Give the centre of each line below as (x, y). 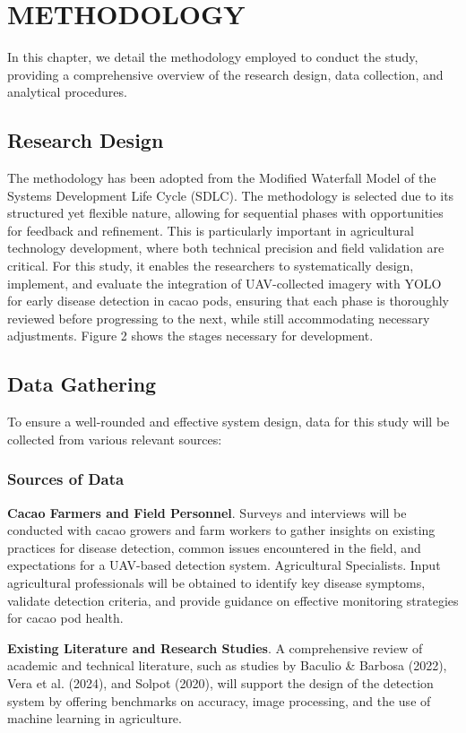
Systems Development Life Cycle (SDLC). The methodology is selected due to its (231, 195)
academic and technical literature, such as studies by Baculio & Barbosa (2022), (227, 665)
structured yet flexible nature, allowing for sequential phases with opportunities (225, 213)
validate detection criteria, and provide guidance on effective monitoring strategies (233, 600)
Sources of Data (66, 479)
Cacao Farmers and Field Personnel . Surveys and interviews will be (207, 512)
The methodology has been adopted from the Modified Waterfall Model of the (222, 178)
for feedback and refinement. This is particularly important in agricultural (211, 230)
